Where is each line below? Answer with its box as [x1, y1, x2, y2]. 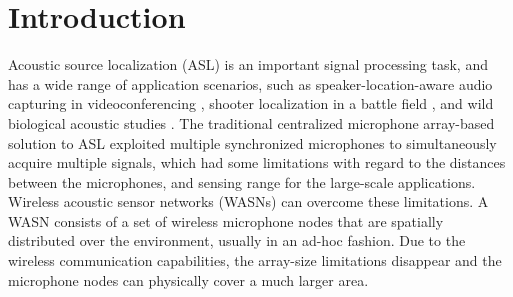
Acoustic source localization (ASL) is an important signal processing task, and [8, 54, 488, 75]
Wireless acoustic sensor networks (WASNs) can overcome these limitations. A [8, 191, 489, 212]
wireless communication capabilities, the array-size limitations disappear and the [8, 250, 502, 271]
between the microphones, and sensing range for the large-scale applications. [8, 171, 476, 192]
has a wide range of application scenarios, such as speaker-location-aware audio [8, 73, 493, 94]
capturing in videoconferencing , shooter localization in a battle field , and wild [8, 93, 494, 114]
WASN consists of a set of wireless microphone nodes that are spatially [8, 210, 444, 231]
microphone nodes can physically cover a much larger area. [8, 269, 369, 290]
